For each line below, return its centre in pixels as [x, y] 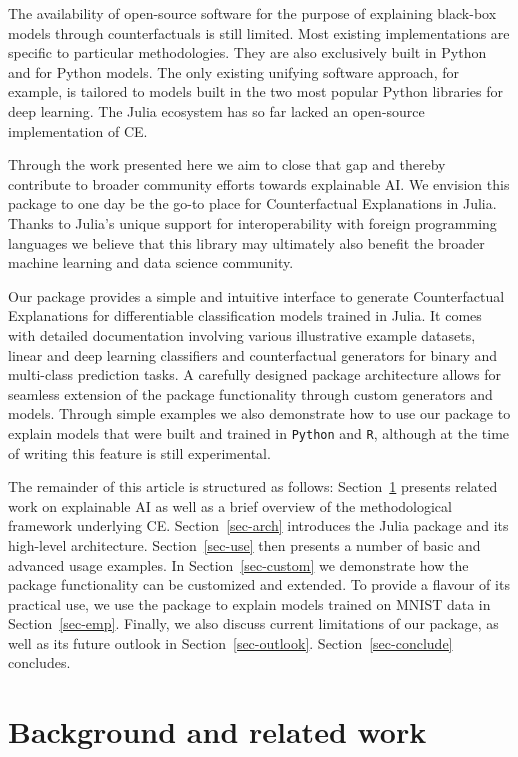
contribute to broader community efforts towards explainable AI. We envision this [259, 183]
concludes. [39, 662]
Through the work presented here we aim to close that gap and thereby [227, 164]
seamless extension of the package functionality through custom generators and [250, 393]
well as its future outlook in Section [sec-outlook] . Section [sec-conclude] [230, 642]
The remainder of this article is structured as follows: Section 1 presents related [253, 486]
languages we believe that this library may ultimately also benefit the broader [246, 242]
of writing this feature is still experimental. [139, 452]
